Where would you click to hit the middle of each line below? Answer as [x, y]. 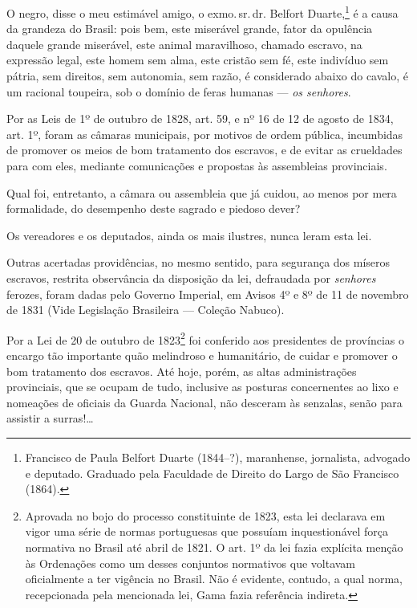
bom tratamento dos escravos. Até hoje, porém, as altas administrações [182, 371]
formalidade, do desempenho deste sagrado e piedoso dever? [154, 208]
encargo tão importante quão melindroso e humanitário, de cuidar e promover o [202, 355]
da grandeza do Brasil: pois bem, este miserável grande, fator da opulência [190, 29]
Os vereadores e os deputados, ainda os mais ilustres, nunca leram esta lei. [189, 235]
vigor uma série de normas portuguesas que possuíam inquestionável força [207, 531]
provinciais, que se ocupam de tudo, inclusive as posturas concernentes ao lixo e [202, 387]
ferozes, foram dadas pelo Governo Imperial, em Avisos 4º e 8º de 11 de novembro [208, 294]
